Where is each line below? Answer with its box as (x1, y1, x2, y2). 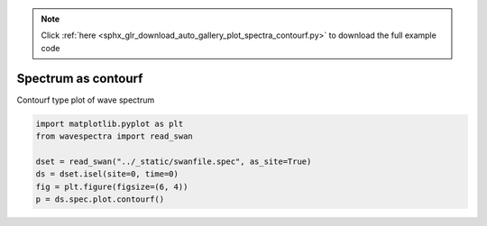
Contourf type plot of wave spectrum (16, 95, 155, 105)
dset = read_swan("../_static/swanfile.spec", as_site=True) (35, 156, 312, 167)
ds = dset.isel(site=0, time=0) (35, 169, 179, 179)
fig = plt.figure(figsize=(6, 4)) (35, 181, 188, 192)
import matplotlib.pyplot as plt (35, 118, 184, 129)
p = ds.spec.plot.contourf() (35, 194, 165, 204)
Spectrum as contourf (16, 70, 143, 86)
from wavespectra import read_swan (35, 131, 193, 141)
